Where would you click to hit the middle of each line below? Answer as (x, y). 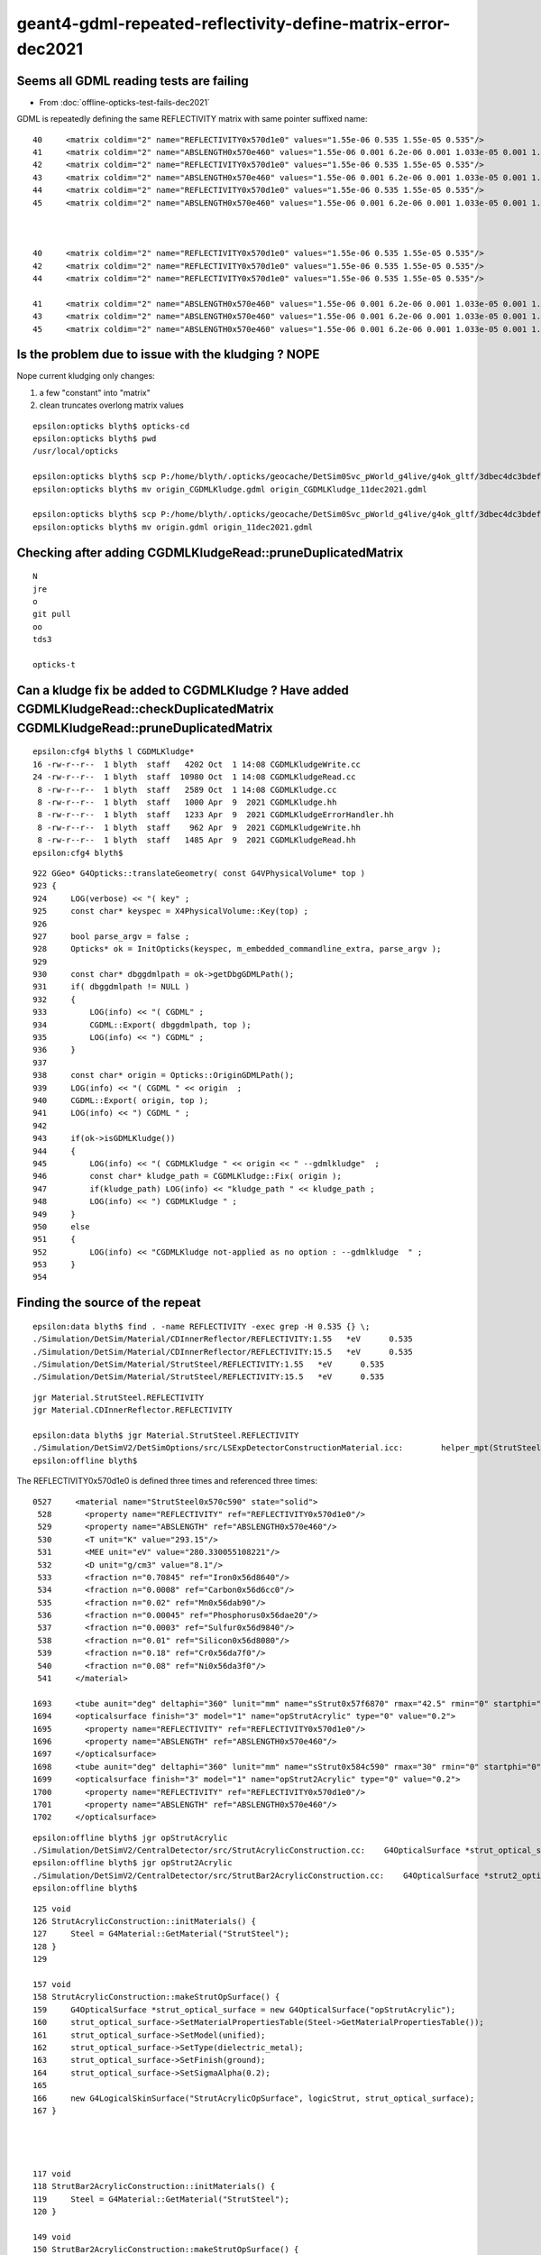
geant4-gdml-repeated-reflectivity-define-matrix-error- (234, 23)
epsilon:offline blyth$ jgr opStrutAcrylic (130, 1837)
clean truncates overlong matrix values (111, 405)
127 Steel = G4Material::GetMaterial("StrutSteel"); (161, 1934)
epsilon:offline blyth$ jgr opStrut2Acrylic (133, 1863)
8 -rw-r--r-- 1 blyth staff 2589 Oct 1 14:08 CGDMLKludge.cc (187, 790)
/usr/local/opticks (76, 451)
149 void (52, 2237)
